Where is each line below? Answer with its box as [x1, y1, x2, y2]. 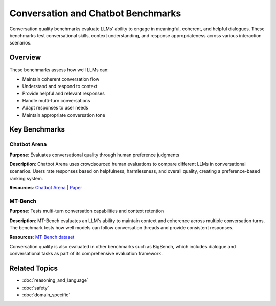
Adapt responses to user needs [22, 105, 89, 111]
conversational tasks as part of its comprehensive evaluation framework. [9, 251, 163, 257]
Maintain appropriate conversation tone [22, 112, 106, 118]
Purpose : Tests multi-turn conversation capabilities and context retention [9, 208, 164, 214]
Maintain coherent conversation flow [22, 76, 100, 82]
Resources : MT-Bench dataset [9, 234, 75, 240]
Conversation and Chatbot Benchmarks [9, 8, 181, 19]
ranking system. [9, 175, 43, 181]
